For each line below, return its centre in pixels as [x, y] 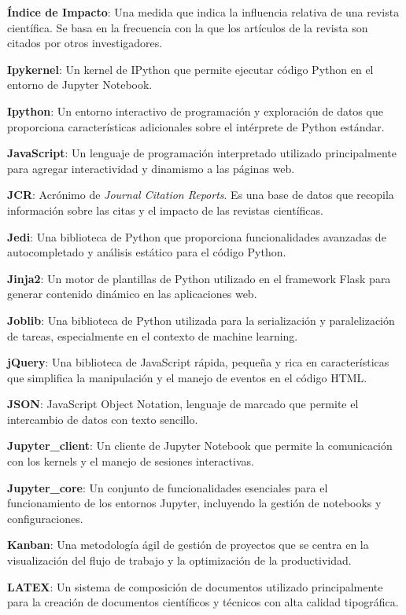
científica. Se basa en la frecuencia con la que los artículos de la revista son [188, 27]
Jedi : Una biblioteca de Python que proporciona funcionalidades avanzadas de [197, 236]
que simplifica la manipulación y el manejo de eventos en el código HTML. [187, 377]
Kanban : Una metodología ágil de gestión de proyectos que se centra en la [188, 545]
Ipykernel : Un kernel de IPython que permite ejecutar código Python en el [190, 69]
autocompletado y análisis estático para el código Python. [147, 252]
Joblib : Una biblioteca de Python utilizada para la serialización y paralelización [201, 320]
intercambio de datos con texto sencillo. [103, 419]
